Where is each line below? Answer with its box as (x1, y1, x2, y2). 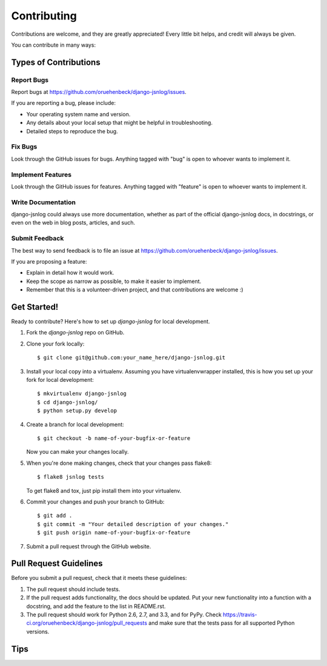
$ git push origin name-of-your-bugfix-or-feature (37, 529, 191, 536)
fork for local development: (26, 376, 94, 384)
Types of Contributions (11, 57, 101, 67)
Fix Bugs (11, 142, 38, 151)
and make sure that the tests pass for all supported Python (148, 619, 295, 627)
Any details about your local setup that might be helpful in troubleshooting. (26, 119, 213, 127)
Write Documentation (11, 198, 76, 206)
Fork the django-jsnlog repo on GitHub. (26, 329, 125, 336)
